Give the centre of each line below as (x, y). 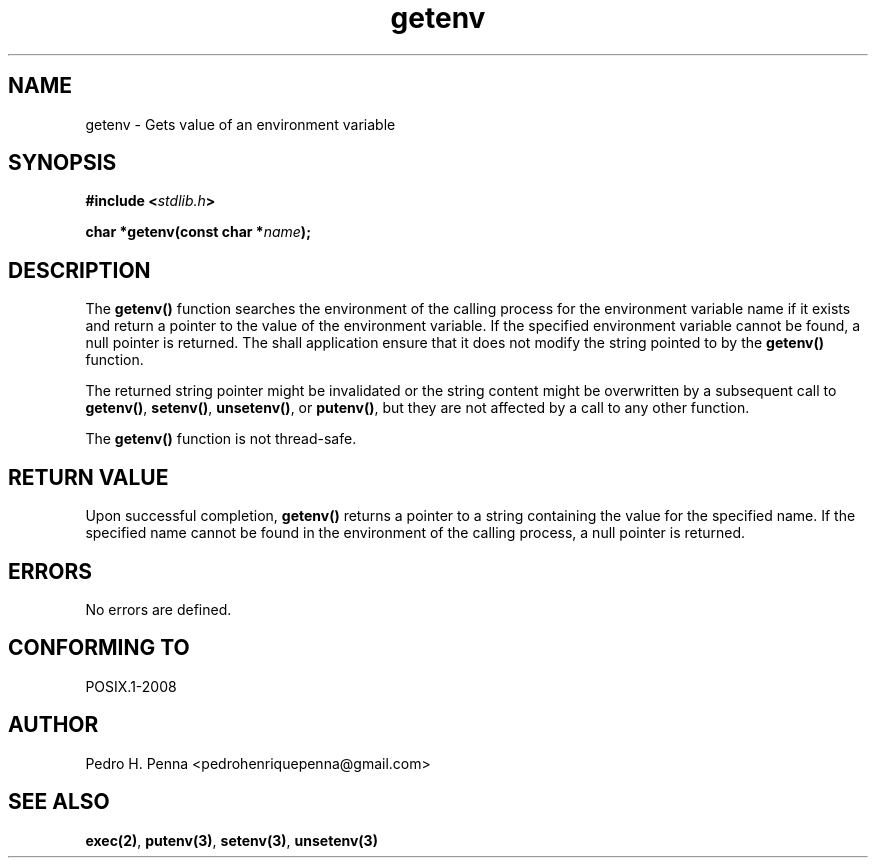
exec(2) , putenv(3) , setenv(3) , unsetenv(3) (231, 840)
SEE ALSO (59, 802)
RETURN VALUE (88, 477)
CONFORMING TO (99, 648)
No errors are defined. (158, 609)
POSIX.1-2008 (131, 686)
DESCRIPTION (79, 270)
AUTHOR (53, 725)
